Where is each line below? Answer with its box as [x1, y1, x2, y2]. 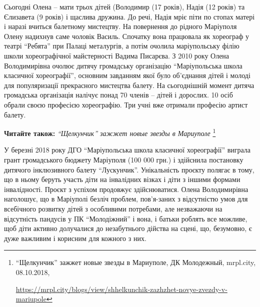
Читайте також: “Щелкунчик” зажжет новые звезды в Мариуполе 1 [4, 126, 216, 138]
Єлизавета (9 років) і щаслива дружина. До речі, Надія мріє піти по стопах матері [4, 11, 255, 21]
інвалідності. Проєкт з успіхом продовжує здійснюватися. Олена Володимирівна [4, 183, 248, 194]
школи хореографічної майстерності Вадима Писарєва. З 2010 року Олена [4, 50, 229, 60]
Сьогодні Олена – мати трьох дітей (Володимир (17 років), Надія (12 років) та [4, 1, 245, 11]
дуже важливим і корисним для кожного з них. [4, 232, 146, 243]
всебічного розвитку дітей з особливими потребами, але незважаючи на [4, 203, 222, 213]
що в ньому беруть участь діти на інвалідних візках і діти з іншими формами [4, 174, 240, 184]
